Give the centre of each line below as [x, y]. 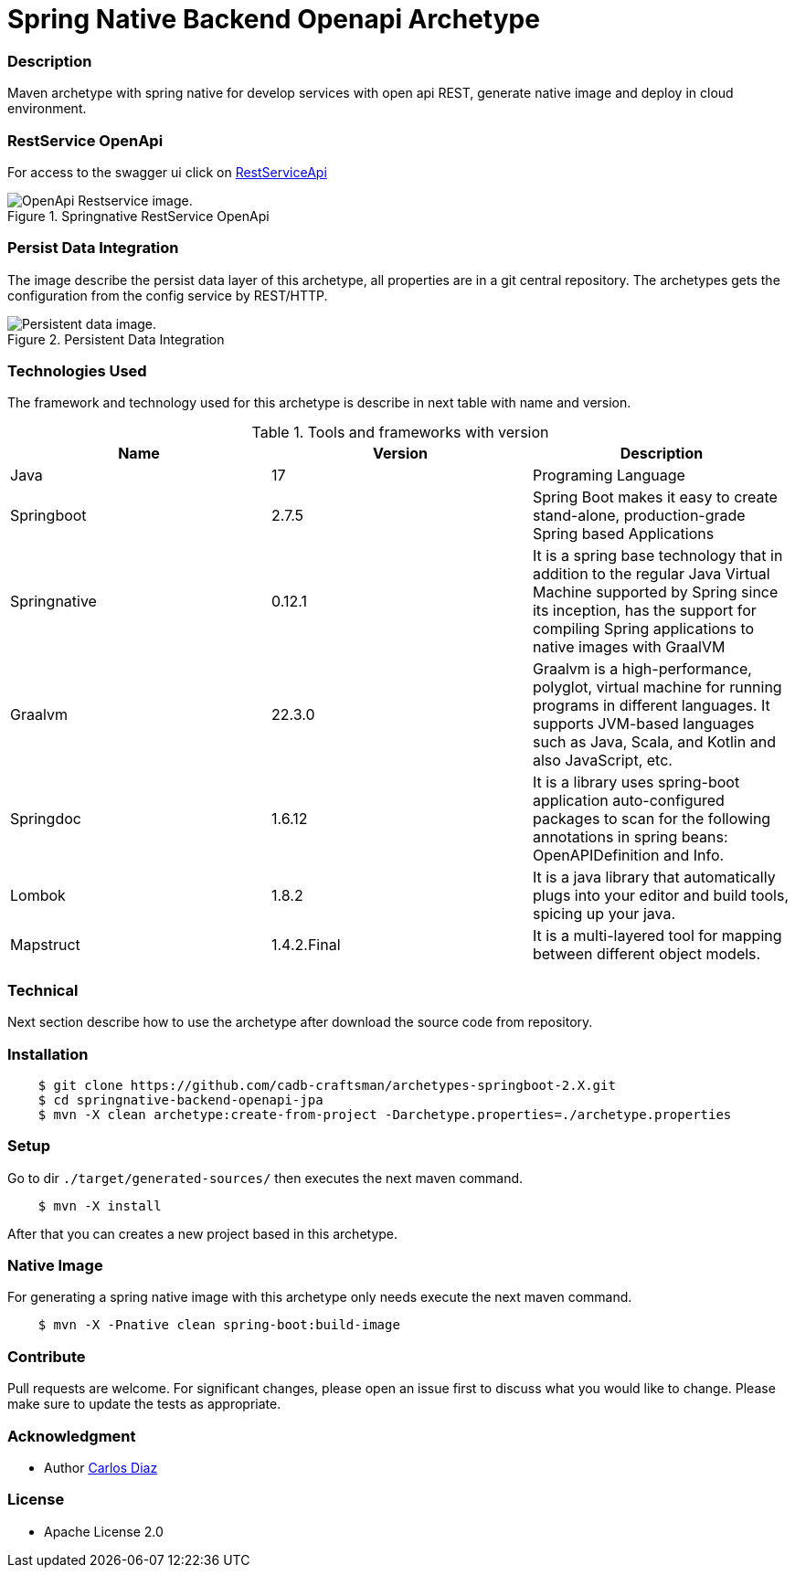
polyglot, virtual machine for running [657, 687]
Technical [43, 990]
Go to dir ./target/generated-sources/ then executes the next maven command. [265, 1178]
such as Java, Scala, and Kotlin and [654, 742]
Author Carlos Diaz [101, 1467]
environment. [47, 109]
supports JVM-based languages [643, 724]
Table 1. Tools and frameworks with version [400, 433]
